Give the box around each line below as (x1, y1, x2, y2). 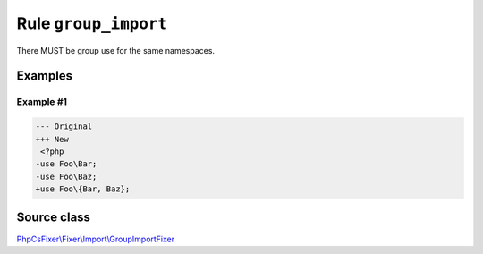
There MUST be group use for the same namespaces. (16, 45, 215, 55)
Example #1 (16, 96, 67, 108)
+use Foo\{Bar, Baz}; (35, 184, 131, 194)
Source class (16, 210, 91, 225)
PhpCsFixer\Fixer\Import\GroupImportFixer (16, 233, 175, 244)
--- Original (35, 122, 93, 131)
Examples (16, 68, 73, 84)
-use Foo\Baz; (35, 171, 97, 182)
